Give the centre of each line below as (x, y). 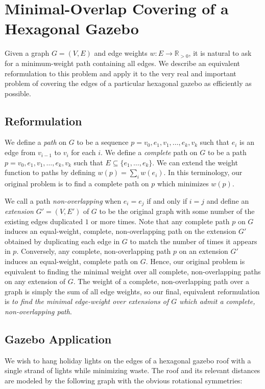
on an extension (203, 251)
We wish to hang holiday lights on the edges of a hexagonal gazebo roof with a (128, 360)
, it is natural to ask (220, 53)
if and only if (167, 200)
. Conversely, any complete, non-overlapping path (94, 251)
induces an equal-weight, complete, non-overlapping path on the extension (121, 231)
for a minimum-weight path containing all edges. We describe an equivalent (123, 63)
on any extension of (35, 281)
